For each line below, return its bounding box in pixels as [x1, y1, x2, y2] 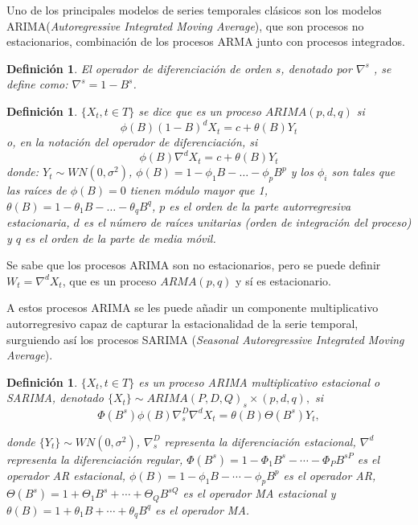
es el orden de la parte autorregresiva [169, 197, 351, 214]
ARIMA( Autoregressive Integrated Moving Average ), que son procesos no [6, 17, 364, 34]
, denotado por [281, 59, 352, 76]
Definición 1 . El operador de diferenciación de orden [6, 59, 272, 76]
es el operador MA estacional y [182, 485, 336, 502]
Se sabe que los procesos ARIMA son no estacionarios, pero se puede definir [6, 256, 381, 273]
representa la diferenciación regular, [6, 450, 183, 467]
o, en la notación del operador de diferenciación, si [6, 133, 258, 150]
